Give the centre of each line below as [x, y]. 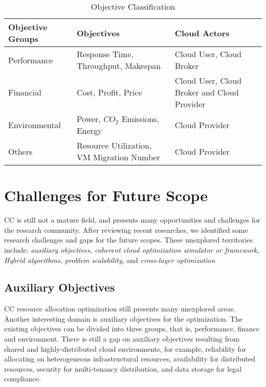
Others [20, 151]
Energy [89, 130]
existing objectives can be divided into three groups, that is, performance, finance [132, 329]
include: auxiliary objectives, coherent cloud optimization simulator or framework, [132, 249]
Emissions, [140, 119]
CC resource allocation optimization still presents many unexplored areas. [120, 309]
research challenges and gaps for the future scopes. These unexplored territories [129, 240]
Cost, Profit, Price [109, 92]
